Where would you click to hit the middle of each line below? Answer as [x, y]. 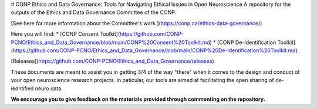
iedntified [22, 88]
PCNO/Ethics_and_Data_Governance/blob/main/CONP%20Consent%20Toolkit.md [111, 42]
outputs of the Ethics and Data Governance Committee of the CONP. [93, 12]
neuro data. [49, 88]
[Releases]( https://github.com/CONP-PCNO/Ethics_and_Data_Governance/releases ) [112, 61]
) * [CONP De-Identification [243, 42]
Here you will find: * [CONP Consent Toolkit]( [65, 34]
